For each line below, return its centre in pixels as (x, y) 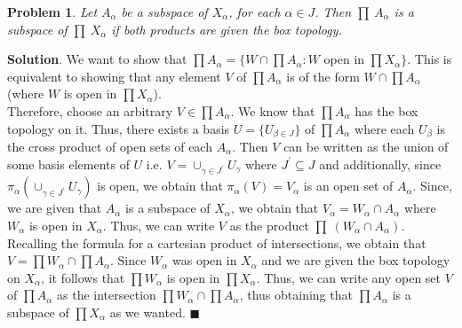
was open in (205, 260)
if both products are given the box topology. (227, 29)
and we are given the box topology (356, 260)
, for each (255, 12)
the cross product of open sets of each (110, 147)
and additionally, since (380, 164)
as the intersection (107, 295)
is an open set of (348, 186)
